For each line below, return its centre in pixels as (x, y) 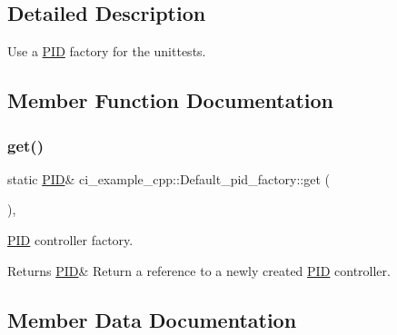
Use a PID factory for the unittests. (107, 51)
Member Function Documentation (171, 100)
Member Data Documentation (152, 319)
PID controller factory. (70, 239)
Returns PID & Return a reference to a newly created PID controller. (199, 270)
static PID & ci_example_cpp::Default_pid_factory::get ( (169, 178)
